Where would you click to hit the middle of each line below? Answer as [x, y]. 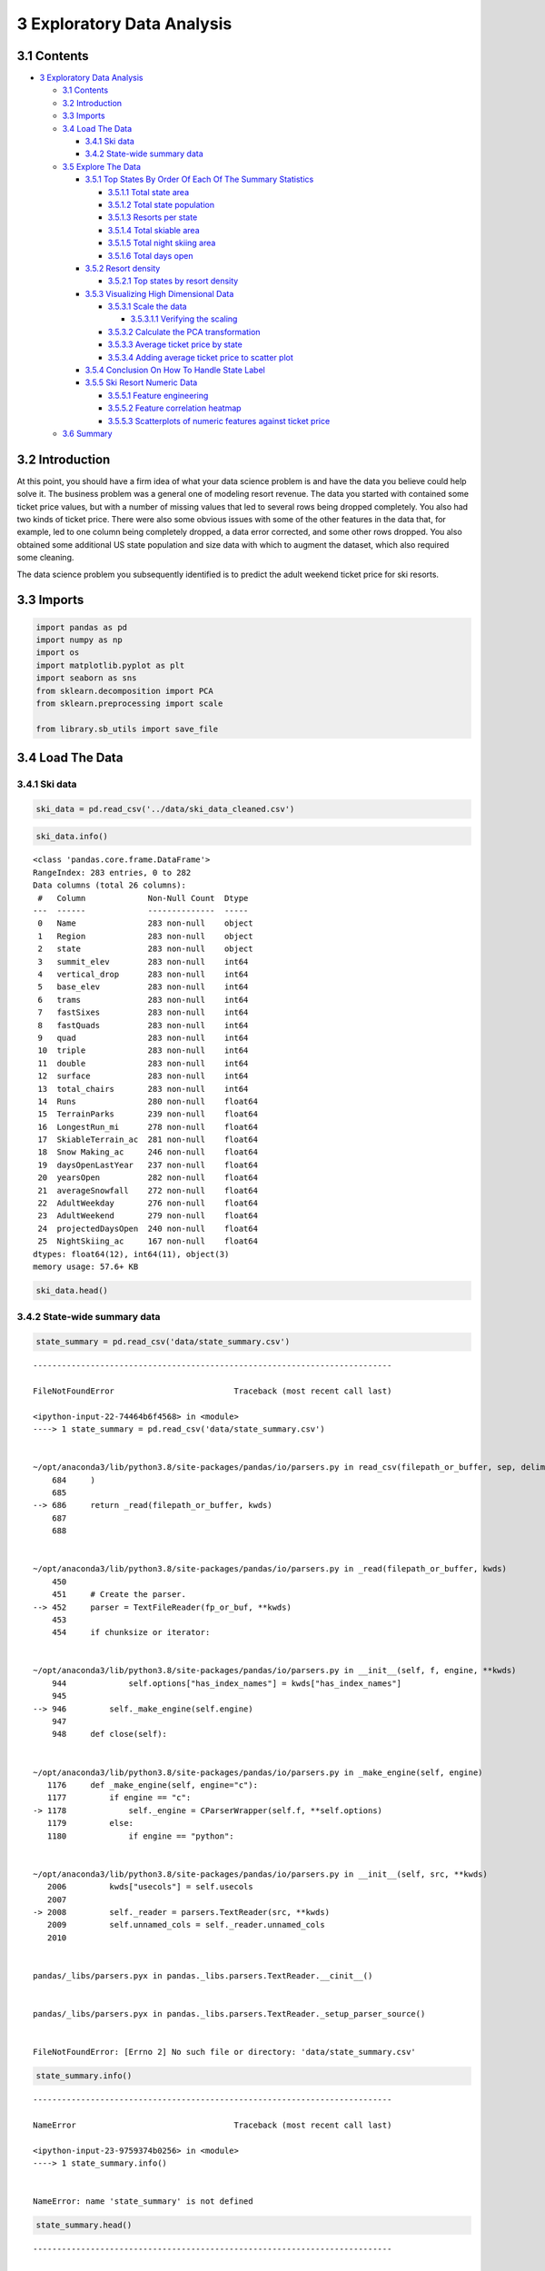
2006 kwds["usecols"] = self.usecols [150, 1887]
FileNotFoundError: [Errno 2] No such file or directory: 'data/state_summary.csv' [225, 2052]
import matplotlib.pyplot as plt [110, 665]
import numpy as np [79, 640]
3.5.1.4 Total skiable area [154, 230]
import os [58, 653]
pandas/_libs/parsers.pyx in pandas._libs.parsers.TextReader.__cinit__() [203, 1975]
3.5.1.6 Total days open [150, 255]
